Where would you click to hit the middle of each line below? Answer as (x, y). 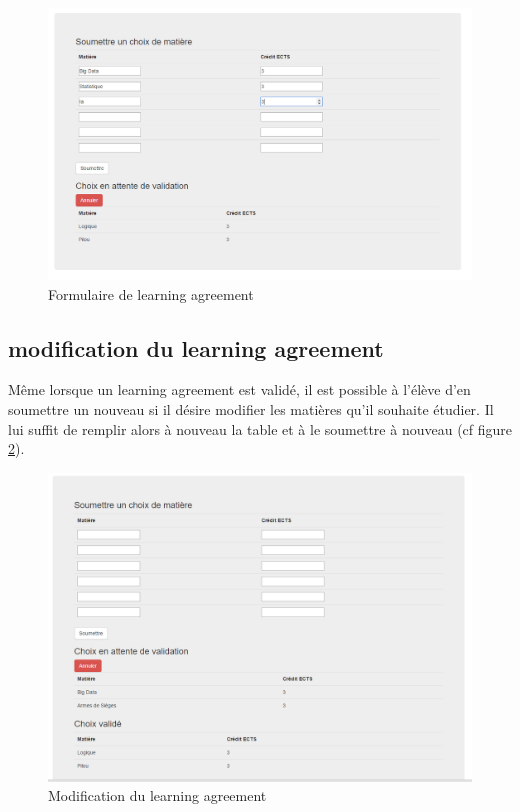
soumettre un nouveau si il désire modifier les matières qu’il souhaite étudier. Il (251, 409)
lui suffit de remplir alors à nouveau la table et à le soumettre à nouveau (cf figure (260, 428)
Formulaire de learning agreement (151, 293)
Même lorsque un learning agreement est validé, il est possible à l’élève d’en (239, 389)
